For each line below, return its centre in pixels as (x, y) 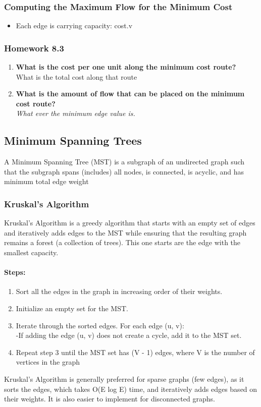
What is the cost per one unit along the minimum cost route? (126, 67)
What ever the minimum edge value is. (75, 113)
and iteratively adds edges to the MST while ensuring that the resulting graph (125, 232)
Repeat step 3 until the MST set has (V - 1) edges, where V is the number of (135, 352)
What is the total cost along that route (76, 76)
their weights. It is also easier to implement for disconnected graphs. (110, 399)
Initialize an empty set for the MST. (72, 308)
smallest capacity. (31, 252)
